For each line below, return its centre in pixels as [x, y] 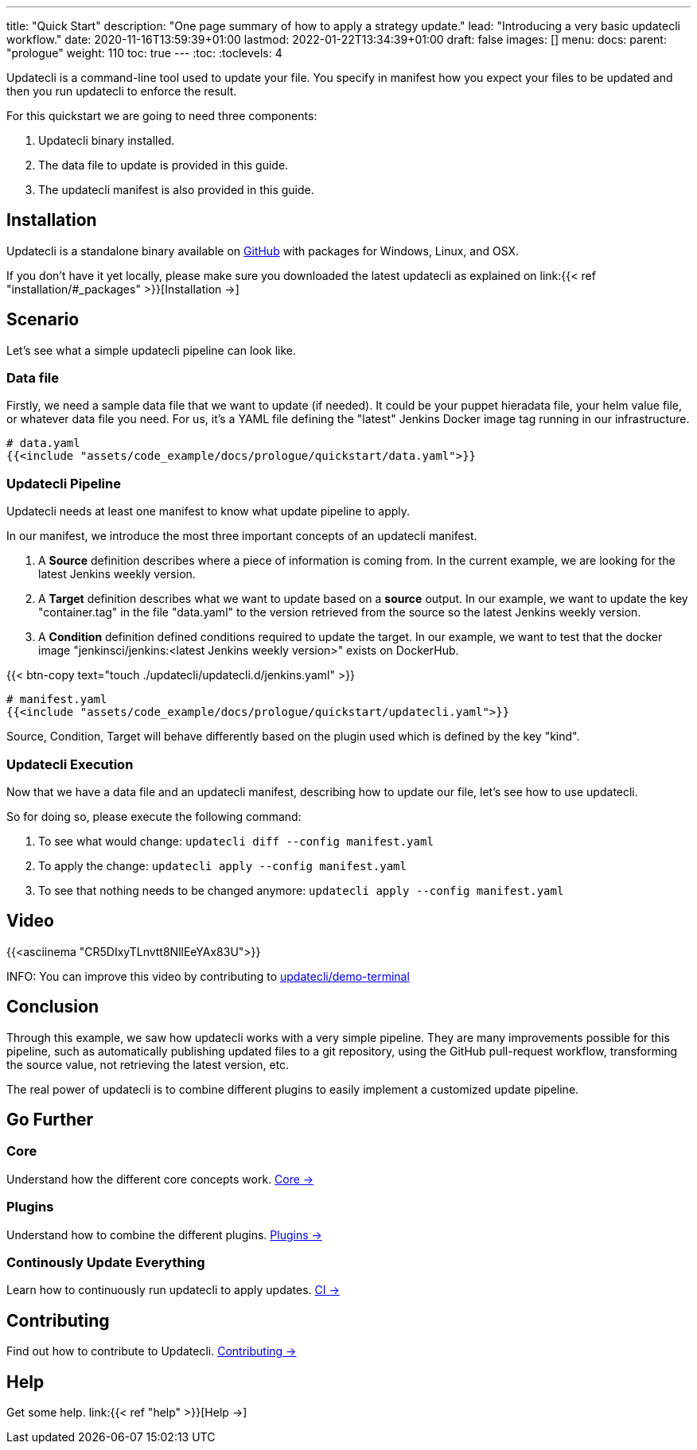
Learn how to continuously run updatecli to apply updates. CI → [173, 1290]
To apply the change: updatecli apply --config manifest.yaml [222, 865]
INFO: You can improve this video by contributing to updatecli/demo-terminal [208, 976]
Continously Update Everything [106, 1262]
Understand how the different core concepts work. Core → [160, 1179]
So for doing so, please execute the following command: [154, 816]
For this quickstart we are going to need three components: [162, 116]
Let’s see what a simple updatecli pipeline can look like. [152, 350]
